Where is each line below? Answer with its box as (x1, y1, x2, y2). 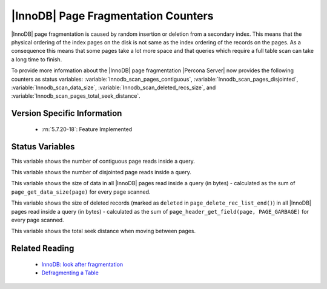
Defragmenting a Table (41, 269, 99, 276)
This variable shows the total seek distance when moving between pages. (11, 228, 196, 235)
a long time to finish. (11, 55, 62, 63)
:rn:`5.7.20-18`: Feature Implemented (41, 125, 133, 133)
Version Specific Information (11, 108, 122, 118)
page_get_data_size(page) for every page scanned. (11, 188, 151, 195)
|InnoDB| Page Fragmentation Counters (11, 9, 214, 22)
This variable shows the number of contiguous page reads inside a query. (11, 157, 195, 165)
